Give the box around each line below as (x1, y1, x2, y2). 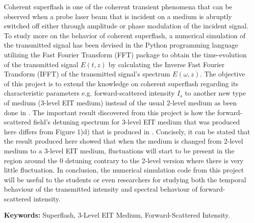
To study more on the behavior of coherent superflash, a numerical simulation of (4, 30, 246, 40)
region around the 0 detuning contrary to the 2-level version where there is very (4, 155, 244, 165)
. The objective (200, 69, 245, 79)
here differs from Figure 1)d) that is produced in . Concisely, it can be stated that (4, 126, 250, 136)
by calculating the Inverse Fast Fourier (108, 59, 225, 69)
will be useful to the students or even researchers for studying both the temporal (4, 174, 246, 184)
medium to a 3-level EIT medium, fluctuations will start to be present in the (4, 145, 234, 155)
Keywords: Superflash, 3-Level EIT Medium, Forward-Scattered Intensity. (4, 210, 230, 220)
